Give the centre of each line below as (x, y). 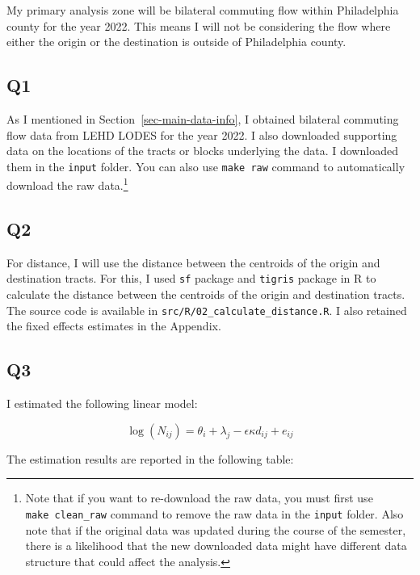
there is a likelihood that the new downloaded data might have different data (216, 546)
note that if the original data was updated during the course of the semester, (216, 529)
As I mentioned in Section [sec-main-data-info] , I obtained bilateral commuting (203, 118)
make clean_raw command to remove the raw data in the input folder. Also (214, 513)
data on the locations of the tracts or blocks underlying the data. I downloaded (202, 151)
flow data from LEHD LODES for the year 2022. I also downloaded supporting (202, 134)
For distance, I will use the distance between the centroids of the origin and (193, 262)
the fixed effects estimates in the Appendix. (114, 326)
